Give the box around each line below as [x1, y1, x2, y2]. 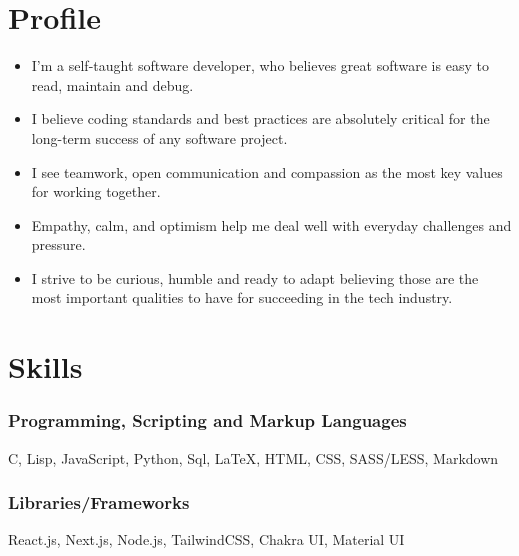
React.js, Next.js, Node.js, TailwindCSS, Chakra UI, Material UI [8, 529, 405, 550]
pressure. [31, 234, 86, 255]
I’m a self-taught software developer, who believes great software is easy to [31, 55, 489, 76]
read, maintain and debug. [31, 74, 194, 95]
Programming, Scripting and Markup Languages [8, 408, 407, 433]
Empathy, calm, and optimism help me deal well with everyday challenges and [31, 214, 512, 235]
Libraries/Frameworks [8, 490, 190, 515]
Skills [8, 346, 83, 387]
